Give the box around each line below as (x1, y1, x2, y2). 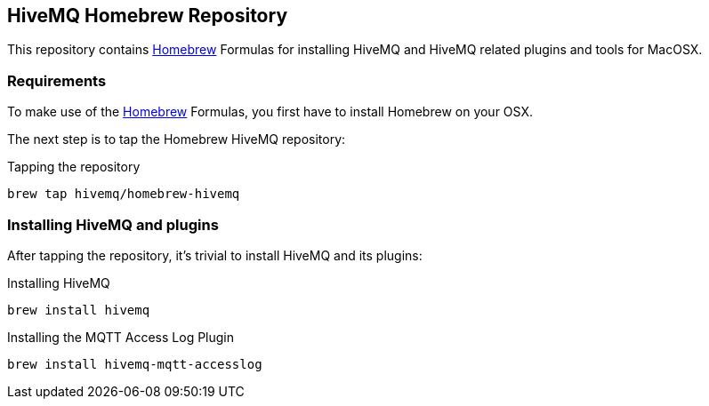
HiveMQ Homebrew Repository (7, 4, 288, 27)
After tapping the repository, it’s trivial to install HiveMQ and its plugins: (7, 247, 423, 263)
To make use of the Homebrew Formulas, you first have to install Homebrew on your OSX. (7, 104, 533, 120)
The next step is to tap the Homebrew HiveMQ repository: (7, 131, 346, 147)
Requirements (7, 71, 107, 90)
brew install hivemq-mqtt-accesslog (7, 356, 262, 371)
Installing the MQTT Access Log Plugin (7, 329, 235, 345)
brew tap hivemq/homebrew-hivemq (7, 187, 240, 202)
